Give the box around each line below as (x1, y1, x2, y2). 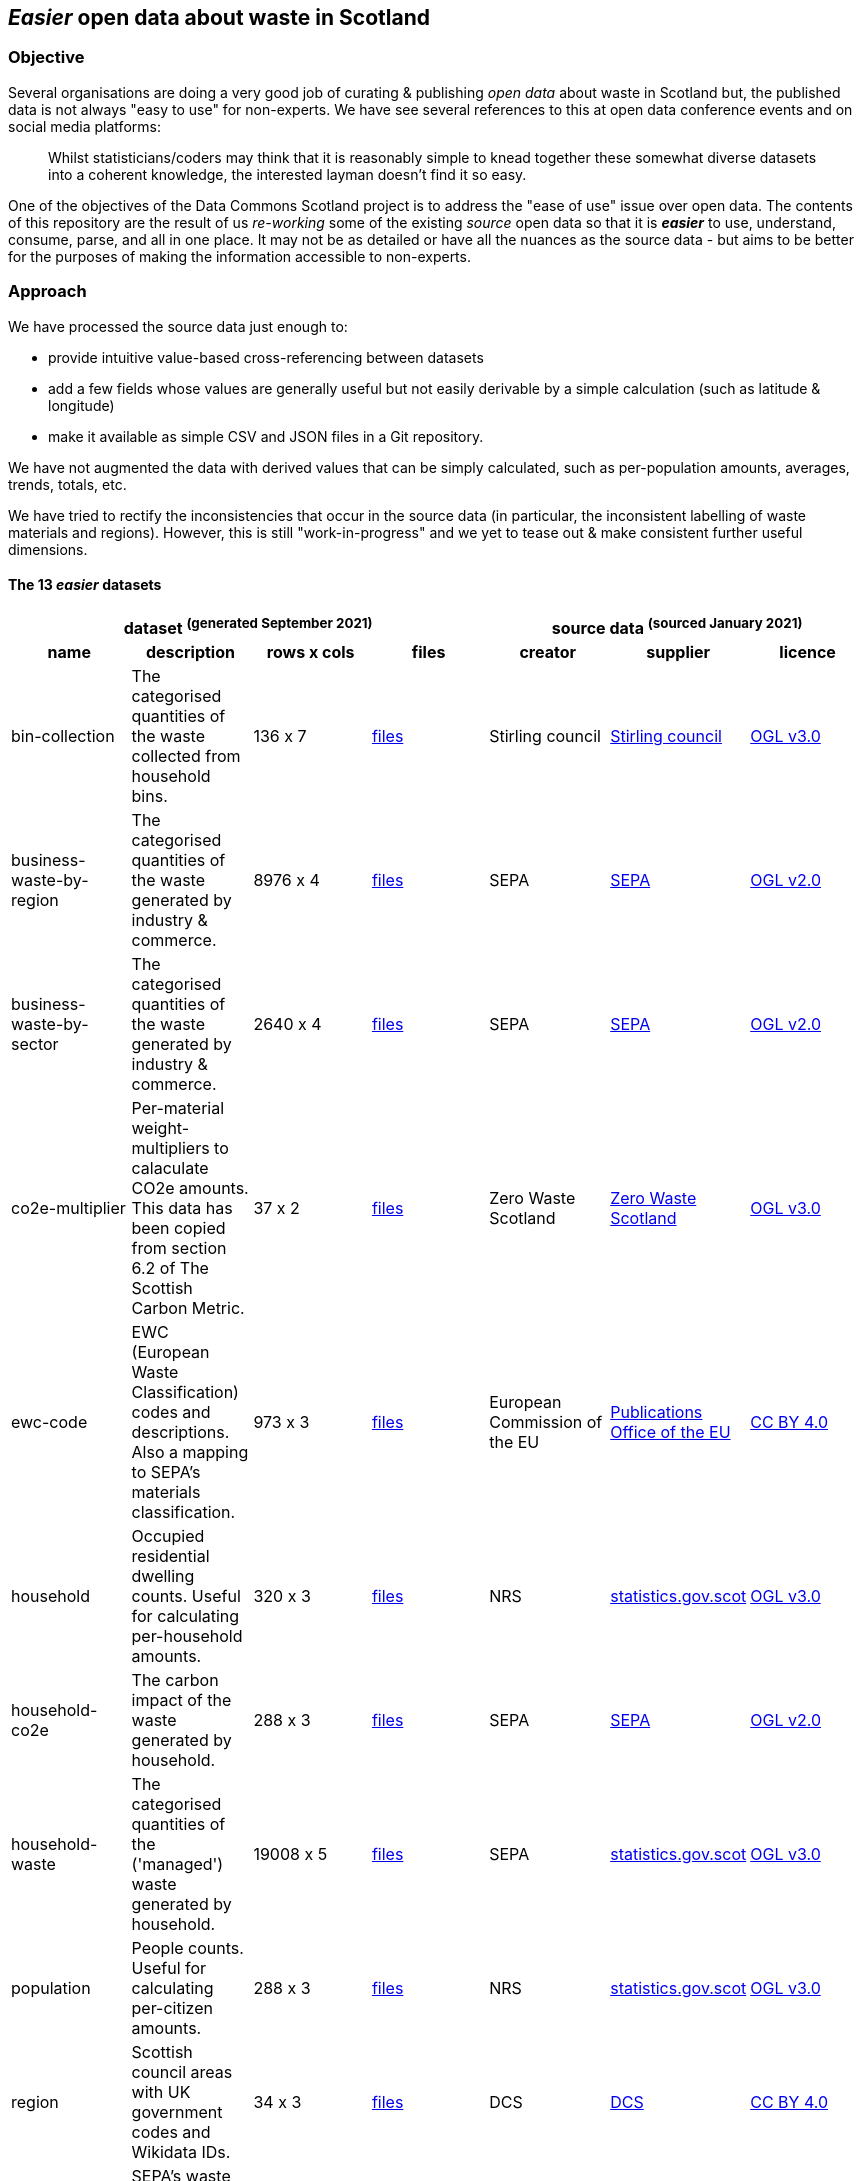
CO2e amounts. (131, 1178, 249, 1199)
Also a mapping (131, 1442, 249, 1463)
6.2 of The (131, 1258, 209, 1279)
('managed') (131, 1854, 224, 1875)
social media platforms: (8, 117, 161, 135)
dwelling (131, 1566, 195, 1587)
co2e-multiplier (11, 1198, 126, 1219)
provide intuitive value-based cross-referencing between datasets (48, 348, 484, 366)
